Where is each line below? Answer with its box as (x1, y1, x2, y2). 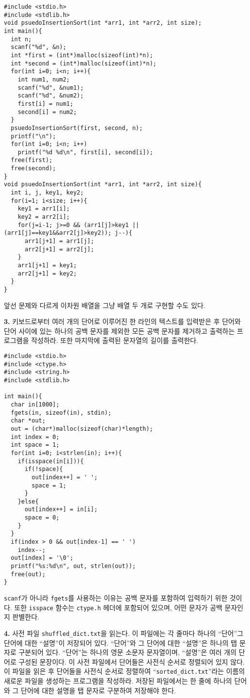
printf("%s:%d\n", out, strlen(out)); (11, 563, 136, 570)
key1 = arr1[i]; (17, 205, 70, 212)
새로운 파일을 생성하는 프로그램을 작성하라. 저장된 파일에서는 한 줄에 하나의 (4, 676, 232, 686)
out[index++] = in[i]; (24, 506, 98, 513)
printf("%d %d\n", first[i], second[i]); (17, 148, 153, 156)
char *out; (11, 417, 46, 424)
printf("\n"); (11, 132, 56, 140)
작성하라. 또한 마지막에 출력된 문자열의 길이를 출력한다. (31, 335, 199, 345)
